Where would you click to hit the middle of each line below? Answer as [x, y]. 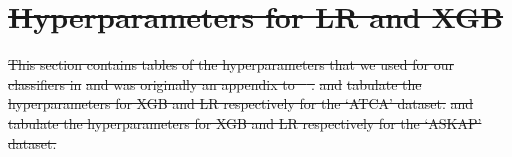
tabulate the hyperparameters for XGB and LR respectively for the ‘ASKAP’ [245, 122]
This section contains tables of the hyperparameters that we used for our [231, 64]
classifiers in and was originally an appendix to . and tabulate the [215, 83]
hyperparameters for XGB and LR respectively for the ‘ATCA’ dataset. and [241, 103]
